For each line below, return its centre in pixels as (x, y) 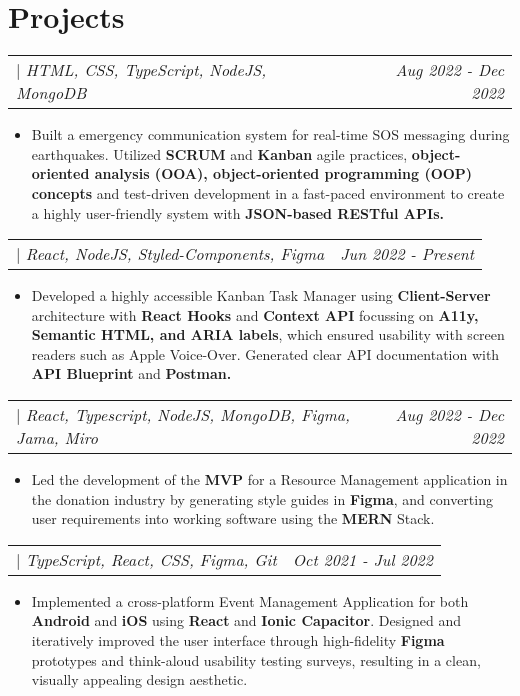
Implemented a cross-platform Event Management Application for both (250, 600)
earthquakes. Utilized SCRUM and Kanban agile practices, (219, 153)
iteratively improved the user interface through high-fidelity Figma (238, 640)
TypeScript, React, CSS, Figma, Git (151, 559)
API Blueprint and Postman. (131, 373)
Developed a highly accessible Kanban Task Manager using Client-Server (261, 295)
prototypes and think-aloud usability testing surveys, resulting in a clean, (256, 659)
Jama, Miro (57, 438)
